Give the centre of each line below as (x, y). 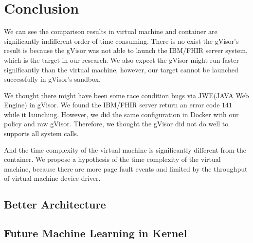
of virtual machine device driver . (52, 178)
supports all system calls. (41, 133)
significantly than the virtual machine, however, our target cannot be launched (121, 69)
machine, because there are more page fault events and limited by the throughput (126, 168)
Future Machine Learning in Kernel (96, 233)
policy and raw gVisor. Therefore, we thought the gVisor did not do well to (116, 124)
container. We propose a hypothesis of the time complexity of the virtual (112, 159)
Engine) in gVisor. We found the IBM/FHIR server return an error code (112, 105)
